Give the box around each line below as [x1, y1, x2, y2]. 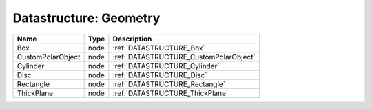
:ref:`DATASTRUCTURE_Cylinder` [112, 61, 220, 70]
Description [112, 34, 152, 43]
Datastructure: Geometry [12, 10, 161, 26]
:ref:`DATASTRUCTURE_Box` [112, 43, 206, 52]
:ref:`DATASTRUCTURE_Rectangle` [112, 79, 226, 89]
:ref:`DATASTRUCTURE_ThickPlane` [112, 88, 229, 98]
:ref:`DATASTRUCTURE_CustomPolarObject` [112, 52, 256, 61]
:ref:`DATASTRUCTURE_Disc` [112, 70, 207, 79]
